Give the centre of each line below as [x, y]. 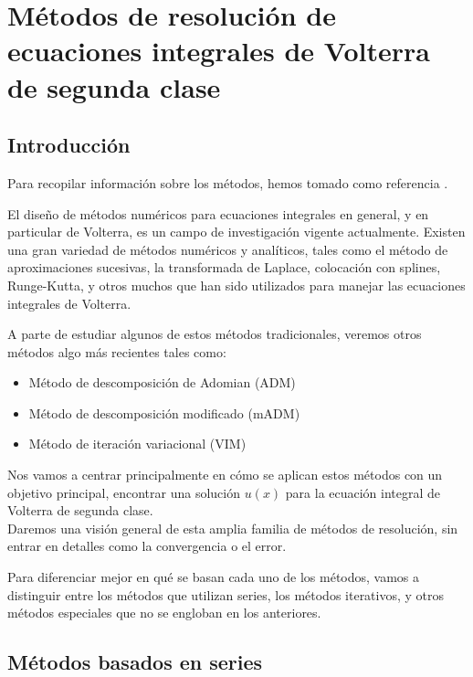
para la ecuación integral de [363, 492]
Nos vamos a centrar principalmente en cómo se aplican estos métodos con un [225, 475]
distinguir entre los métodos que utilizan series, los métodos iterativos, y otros [226, 594]
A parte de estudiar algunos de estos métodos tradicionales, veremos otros [215, 334]
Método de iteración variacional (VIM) [137, 444]
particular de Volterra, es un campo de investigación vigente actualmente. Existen [236, 232]
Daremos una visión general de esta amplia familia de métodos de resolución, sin [233, 528]
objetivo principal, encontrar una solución [124, 492]
